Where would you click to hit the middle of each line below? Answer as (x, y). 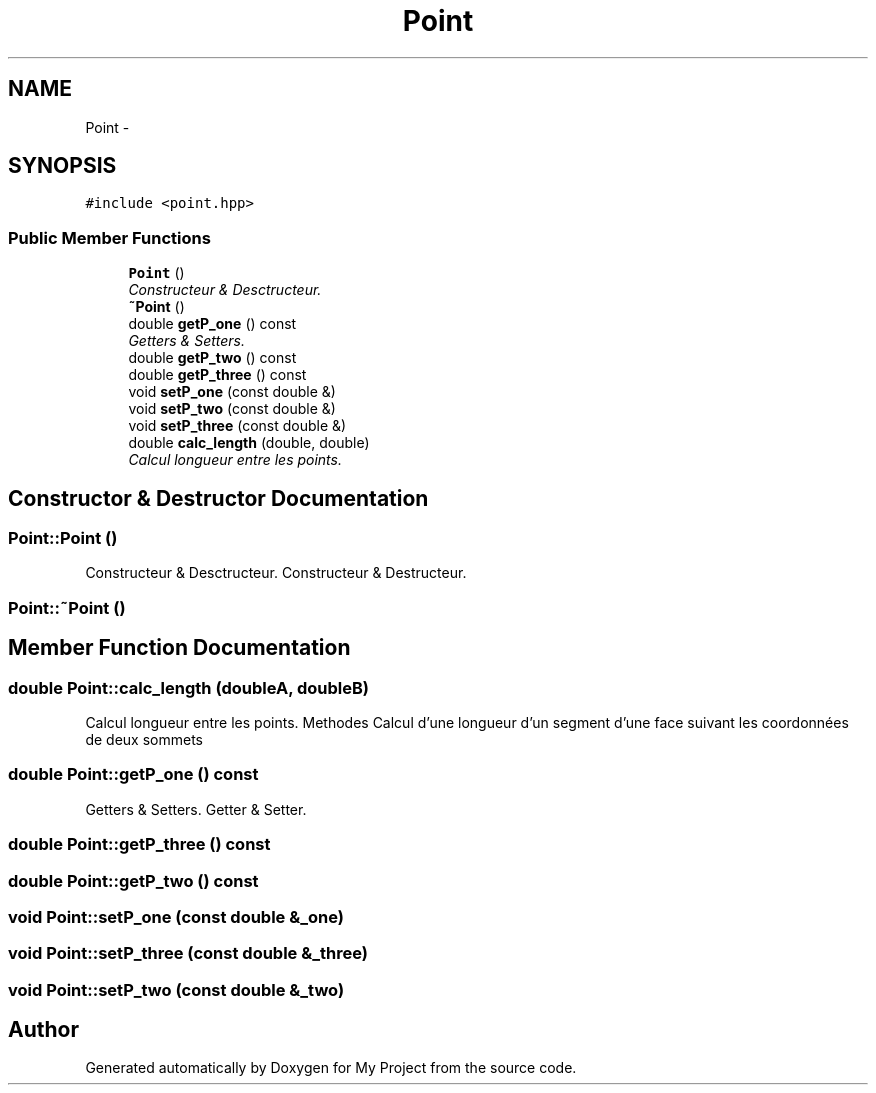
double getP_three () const (217, 375)
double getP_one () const (212, 324)
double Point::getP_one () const (133, 774)
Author (43, 1030)
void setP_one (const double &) (232, 392)
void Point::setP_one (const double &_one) (176, 916)
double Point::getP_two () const (133, 880)
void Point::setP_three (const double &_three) (188, 953)
